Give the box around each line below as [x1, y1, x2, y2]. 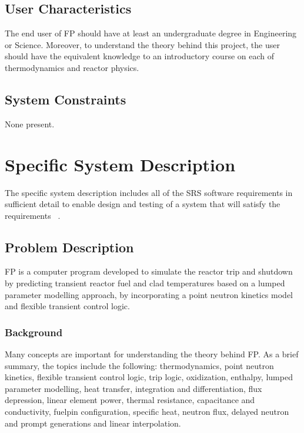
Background [5, 324, 63, 339]
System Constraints [5, 90, 126, 108]
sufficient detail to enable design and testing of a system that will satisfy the [5, 198, 280, 210]
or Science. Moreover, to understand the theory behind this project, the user [5, 38, 280, 50]
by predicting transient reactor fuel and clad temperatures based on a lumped [5, 277, 285, 289]
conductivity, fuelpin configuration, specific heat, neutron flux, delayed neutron [5, 405, 289, 418]
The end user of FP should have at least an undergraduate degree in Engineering [5, 27, 297, 39]
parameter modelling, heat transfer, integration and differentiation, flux [5, 382, 262, 394]
